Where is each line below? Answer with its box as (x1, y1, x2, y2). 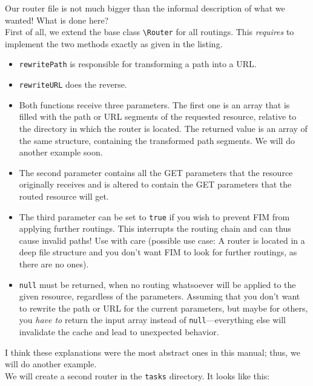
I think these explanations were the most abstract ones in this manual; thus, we (5, 345, 300, 358)
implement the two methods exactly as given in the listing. (5, 37, 223, 50)
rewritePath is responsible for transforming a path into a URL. (19, 57, 257, 70)
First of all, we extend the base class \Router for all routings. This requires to (5, 25, 294, 38)
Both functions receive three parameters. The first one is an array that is (19, 98, 290, 111)
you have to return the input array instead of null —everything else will (19, 313, 286, 326)
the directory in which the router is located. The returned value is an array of (19, 122, 308, 134)
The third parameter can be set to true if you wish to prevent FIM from (19, 210, 290, 223)
